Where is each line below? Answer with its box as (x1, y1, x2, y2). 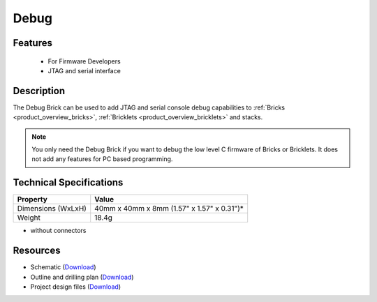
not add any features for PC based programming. (31, 155, 173, 163)
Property (17, 195, 48, 204)
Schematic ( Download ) (30, 263, 97, 271)
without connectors (30, 227, 87, 235)
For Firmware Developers (47, 56, 121, 66)
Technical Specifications (13, 176, 124, 188)
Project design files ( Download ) (30, 282, 121, 291)
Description (13, 84, 66, 97)
